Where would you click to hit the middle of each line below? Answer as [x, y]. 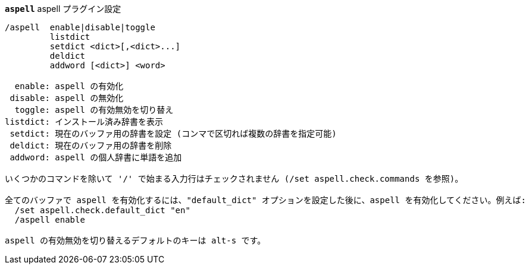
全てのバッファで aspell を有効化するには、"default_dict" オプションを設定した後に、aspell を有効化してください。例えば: [266, 200]
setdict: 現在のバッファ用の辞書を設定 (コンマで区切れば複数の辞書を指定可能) [173, 134]
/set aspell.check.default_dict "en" [102, 210]
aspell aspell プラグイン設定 [63, 9]
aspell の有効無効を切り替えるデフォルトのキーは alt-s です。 [135, 240]
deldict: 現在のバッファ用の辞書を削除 [91, 145]
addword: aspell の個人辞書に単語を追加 [96, 157]
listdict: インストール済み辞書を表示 [84, 122]
